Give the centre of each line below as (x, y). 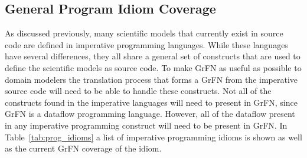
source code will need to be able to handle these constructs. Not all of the (138, 91)
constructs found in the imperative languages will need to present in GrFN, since (151, 102)
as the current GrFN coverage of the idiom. (83, 148)
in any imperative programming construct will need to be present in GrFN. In (146, 125)
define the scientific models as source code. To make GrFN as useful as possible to (153, 67)
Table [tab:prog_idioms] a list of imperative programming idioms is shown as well (153, 137)
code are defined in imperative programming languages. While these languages (146, 44)
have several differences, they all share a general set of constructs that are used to (153, 56)
